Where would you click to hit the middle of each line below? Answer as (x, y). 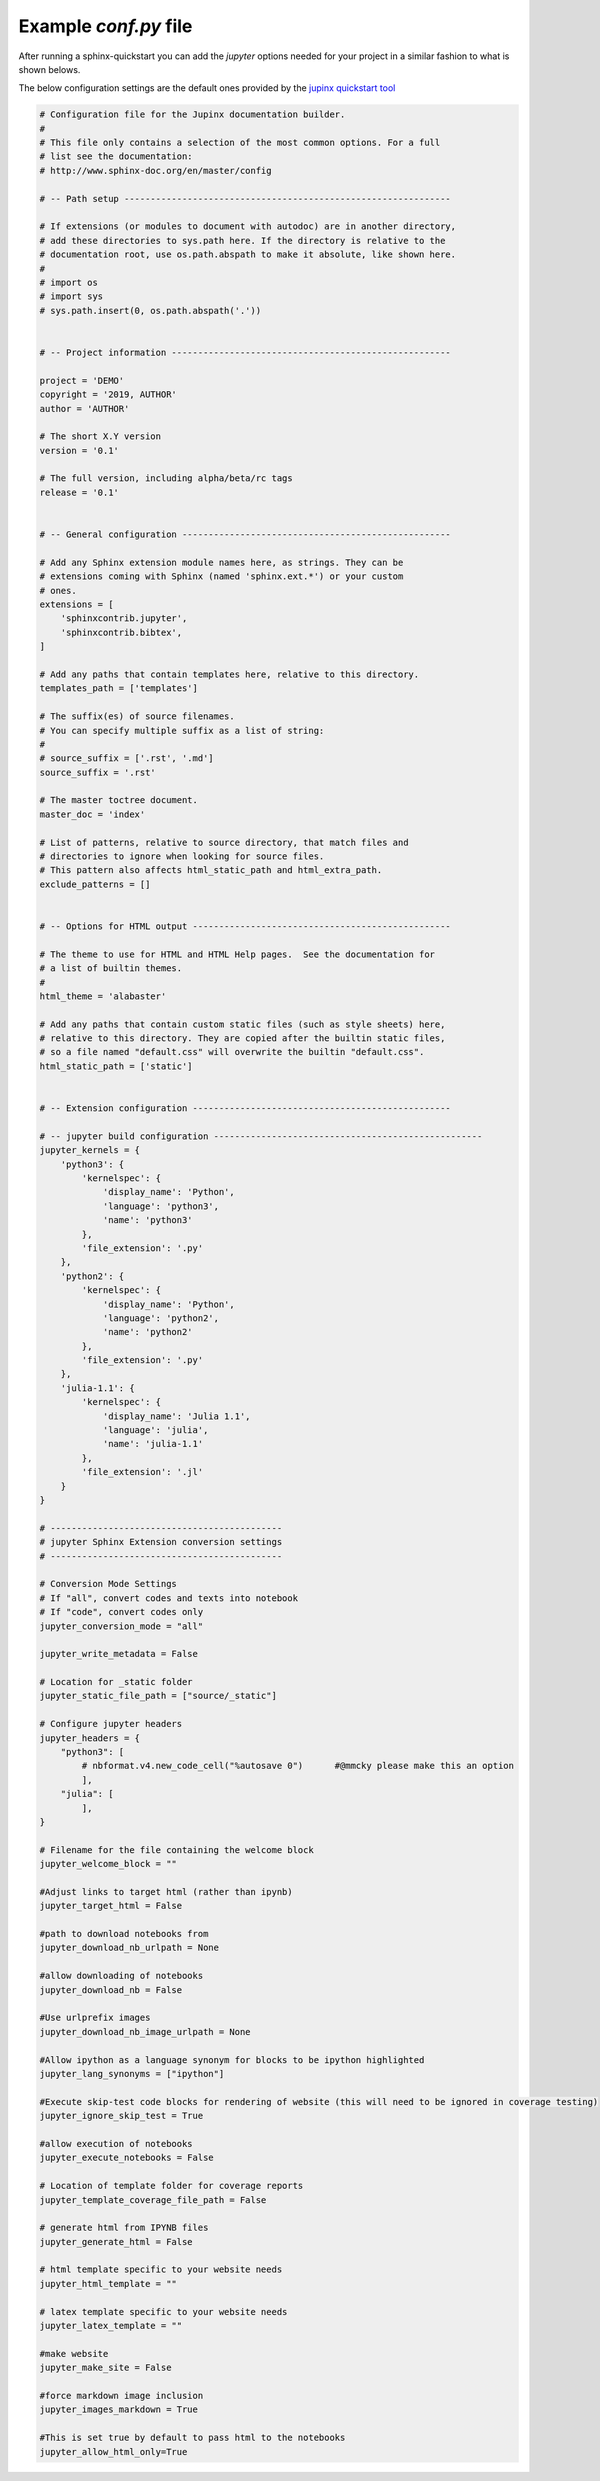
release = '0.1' (79, 492)
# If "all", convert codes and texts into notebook (169, 1598)
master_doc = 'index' (92, 814)
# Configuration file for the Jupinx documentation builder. (192, 114)
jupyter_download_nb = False (111, 1989)
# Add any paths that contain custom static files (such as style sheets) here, (242, 1024)
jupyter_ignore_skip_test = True (121, 2116)
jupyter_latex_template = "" (111, 2326)
